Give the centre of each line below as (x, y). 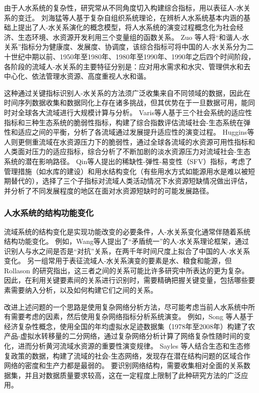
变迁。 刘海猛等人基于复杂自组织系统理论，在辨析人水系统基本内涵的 (130, 17)
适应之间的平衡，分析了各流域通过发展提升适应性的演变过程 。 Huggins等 (136, 132)
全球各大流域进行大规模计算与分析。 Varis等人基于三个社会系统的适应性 (135, 112)
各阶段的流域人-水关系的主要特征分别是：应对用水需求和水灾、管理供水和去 (127, 66)
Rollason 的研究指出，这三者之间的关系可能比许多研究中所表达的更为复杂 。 (127, 270)
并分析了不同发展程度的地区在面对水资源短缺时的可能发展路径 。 (109, 190)
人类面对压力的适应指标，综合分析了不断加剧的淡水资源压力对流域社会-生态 (127, 151)
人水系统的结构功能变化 (49, 213)
